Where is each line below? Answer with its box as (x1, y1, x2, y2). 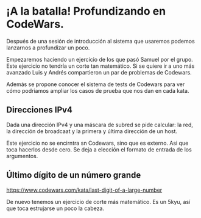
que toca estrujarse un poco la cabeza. (6, 205, 105, 212)
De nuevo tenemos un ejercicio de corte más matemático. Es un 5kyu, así (6, 198, 191, 205)
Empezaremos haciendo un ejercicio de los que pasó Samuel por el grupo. (6, 56, 193, 63)
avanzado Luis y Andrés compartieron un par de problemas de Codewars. (6, 68, 192, 76)
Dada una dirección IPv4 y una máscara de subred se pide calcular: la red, (6, 121, 194, 128)
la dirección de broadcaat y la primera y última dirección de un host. (6, 127, 178, 135)
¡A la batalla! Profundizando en (6, 4, 166, 18)
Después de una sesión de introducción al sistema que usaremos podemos (6, 37, 195, 45)
